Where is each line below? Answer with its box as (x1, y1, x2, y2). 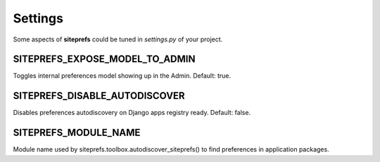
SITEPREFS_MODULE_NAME (13, 127, 141, 139)
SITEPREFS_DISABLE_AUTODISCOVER (13, 90, 186, 102)
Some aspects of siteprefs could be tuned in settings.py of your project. (13, 35, 223, 43)
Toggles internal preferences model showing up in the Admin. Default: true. (13, 72, 232, 80)
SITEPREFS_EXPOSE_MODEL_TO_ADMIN (13, 53, 196, 65)
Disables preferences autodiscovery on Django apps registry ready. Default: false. (13, 109, 251, 117)
